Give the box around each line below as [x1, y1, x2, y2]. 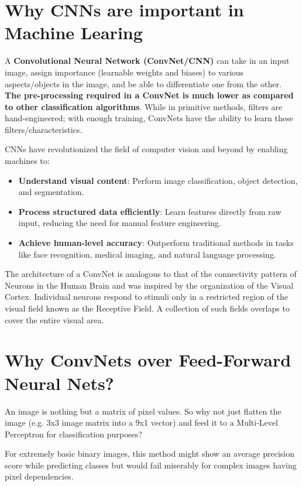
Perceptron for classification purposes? [5, 427, 142, 440]
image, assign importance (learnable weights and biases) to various [5, 66, 244, 78]
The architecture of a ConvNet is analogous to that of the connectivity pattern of [5, 268, 297, 280]
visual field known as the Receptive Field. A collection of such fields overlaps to [5, 302, 290, 314]
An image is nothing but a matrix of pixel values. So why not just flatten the [5, 405, 282, 417]
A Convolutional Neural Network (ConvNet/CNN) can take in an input [5, 54, 290, 67]
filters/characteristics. [5, 123, 83, 135]
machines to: [5, 155, 50, 167]
